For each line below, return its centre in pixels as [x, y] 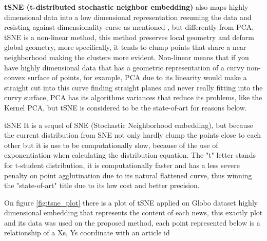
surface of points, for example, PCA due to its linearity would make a [137, 77]
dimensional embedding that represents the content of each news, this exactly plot [133, 212]
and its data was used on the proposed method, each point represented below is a [132, 222]
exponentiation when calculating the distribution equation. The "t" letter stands [130, 155]
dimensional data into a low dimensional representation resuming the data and [128, 17]
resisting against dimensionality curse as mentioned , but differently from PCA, [129, 27]
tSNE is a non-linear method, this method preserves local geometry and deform [129, 37]
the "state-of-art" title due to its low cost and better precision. [102, 185]
